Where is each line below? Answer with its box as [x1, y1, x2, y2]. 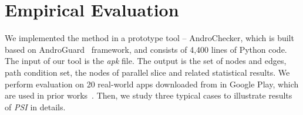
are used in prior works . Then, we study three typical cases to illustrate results [5, 89, 292, 102]
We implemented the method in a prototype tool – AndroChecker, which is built [5, 32, 294, 44]
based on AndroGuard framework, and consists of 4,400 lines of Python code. [5, 43, 287, 55]
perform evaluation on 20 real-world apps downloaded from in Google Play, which [5, 77, 299, 90]
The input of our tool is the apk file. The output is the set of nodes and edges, [5, 55, 287, 67]
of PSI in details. [5, 100, 66, 113]
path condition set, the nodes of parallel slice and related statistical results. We [5, 66, 290, 78]
